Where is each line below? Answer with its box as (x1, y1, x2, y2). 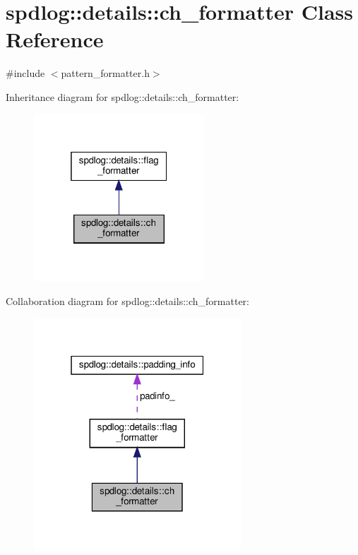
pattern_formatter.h (61, 66, 150, 80)
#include (6, 66, 45, 80)
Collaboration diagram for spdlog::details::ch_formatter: (6, 293, 249, 308)
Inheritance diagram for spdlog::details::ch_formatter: (6, 89, 239, 104)
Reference (6, 25, 104, 54)
